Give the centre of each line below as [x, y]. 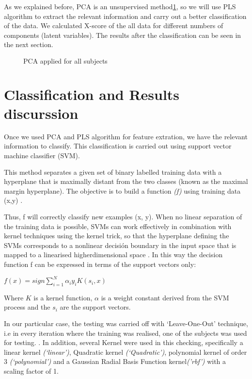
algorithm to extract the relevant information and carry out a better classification [125, 16]
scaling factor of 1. [31, 371]
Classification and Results [92, 94]
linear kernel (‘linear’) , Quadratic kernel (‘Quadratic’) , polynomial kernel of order [126, 352]
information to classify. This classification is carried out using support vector [118, 146]
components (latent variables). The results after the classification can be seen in [123, 35]
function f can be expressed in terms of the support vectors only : [100, 264]
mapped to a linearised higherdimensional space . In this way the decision [113, 255]
